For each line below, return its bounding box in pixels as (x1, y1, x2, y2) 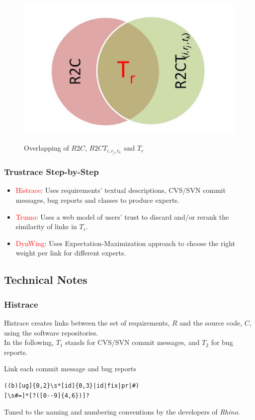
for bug (211, 337, 233, 347)
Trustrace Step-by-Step (4, 166, 99, 178)
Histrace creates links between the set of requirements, (4, 318, 170, 328)
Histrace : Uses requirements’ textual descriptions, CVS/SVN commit (15, 185, 226, 195)
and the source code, (179, 318, 243, 328)
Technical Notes (4, 272, 87, 287)
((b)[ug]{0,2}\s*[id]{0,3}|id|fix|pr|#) (4, 382, 140, 389)
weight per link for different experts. (15, 248, 126, 258)
